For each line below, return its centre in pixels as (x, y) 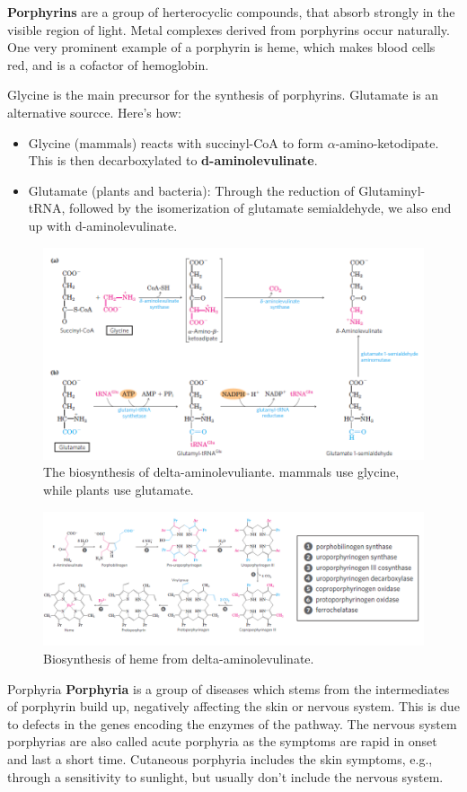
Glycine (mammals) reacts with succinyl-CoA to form (176, 142)
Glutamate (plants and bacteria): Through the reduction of (191, 190)
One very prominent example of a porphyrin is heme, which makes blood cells (221, 47)
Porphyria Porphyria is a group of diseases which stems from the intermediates (229, 688)
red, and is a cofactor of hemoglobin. (108, 64)
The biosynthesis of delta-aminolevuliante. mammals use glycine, (221, 472)
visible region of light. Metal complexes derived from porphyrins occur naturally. (229, 29)
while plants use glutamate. (119, 489)
